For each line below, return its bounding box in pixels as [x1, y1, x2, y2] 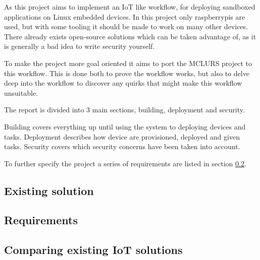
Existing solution [4, 182, 94, 198]
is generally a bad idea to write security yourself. [4, 41, 155, 51]
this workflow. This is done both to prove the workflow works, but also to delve [4, 68, 249, 78]
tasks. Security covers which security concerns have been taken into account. [4, 141, 240, 152]
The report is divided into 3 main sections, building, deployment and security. [4, 104, 245, 115]
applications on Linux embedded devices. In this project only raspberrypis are [4, 11, 245, 22]
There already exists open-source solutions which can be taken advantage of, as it [4, 31, 256, 41]
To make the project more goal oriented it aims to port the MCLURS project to [4, 57, 252, 68]
